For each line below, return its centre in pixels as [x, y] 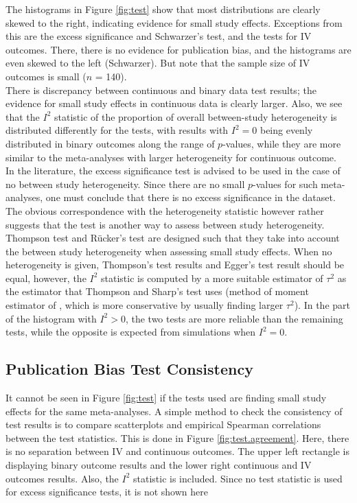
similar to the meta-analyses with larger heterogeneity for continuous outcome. [171, 157]
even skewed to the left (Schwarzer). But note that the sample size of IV [158, 63]
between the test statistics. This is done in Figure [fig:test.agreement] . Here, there [177, 437]
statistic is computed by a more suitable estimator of [212, 278]
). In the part [322, 305]
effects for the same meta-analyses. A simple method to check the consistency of [174, 411]
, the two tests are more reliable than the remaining [234, 318]
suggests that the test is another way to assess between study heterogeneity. [165, 224]
